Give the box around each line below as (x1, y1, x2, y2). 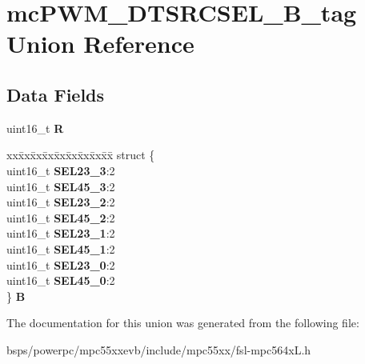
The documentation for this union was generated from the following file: (6, 314, 359, 331)
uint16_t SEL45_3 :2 (6, 178, 115, 194)
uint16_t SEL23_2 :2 (6, 194, 115, 210)
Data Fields (6, 82, 105, 106)
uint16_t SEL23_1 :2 (6, 225, 115, 242)
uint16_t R (6, 119, 64, 136)
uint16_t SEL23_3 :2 (6, 162, 115, 178)
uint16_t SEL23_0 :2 (6, 256, 115, 273)
